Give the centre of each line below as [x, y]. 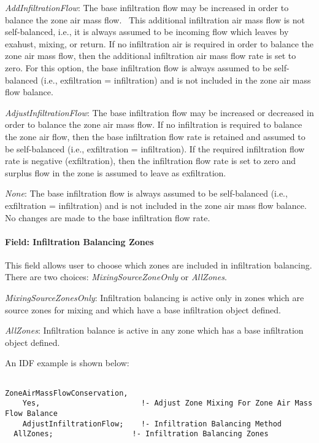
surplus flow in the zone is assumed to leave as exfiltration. [116, 172]
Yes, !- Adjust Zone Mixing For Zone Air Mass [167, 403]
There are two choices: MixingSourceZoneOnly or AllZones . [116, 277]
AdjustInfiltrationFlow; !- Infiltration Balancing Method [152, 424]
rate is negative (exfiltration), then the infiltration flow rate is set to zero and [151, 161]
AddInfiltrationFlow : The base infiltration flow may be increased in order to [147, 7]
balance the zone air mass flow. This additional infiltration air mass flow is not [155, 19]
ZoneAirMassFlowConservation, [67, 393]
